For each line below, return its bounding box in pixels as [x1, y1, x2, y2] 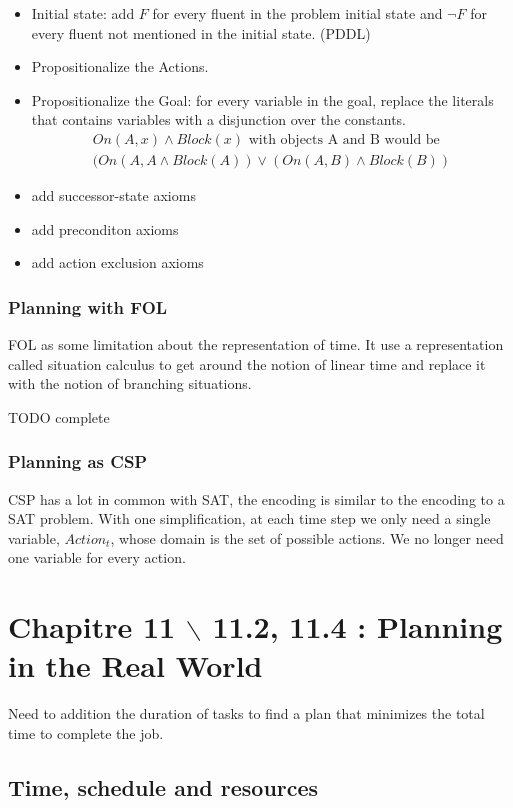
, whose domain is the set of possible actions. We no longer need [110, 527, 504, 548]
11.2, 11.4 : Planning [212, 606, 503, 647]
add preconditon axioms [31, 218, 179, 239]
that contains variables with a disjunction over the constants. [31, 109, 406, 130]
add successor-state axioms [31, 185, 196, 206]
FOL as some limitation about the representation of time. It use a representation [8, 334, 504, 355]
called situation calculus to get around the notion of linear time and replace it [8, 353, 486, 374]
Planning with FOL [8, 294, 168, 319]
